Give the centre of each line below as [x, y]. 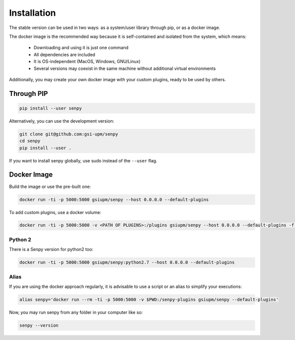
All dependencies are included [64, 55]
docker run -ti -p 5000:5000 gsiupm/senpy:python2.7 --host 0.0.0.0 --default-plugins [127, 263]
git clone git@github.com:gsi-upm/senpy [69, 134]
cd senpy [30, 141]
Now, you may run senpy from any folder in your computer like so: [76, 312]
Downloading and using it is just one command [81, 48]
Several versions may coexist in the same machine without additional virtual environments [125, 68]
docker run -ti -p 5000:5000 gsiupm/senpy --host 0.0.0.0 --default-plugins [114, 200]
